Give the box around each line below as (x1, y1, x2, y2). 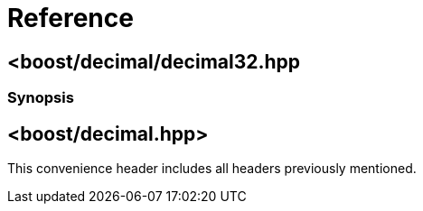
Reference (7, 3, 134, 33)
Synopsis (7, 88, 74, 107)
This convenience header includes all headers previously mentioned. (7, 161, 417, 177)
